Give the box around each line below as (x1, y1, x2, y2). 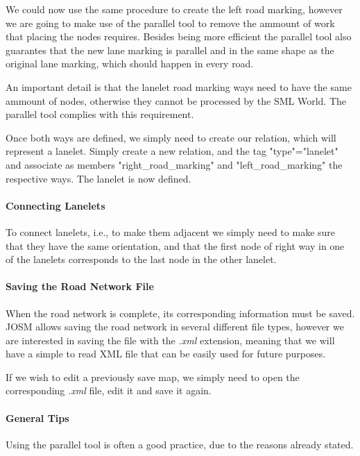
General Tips (6, 410, 69, 425)
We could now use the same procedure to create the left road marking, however (6, 2, 343, 16)
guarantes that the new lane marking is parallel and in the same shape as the (6, 42, 334, 57)
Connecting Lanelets (6, 198, 105, 212)
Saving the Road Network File (6, 279, 154, 294)
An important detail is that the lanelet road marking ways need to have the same (6, 79, 352, 94)
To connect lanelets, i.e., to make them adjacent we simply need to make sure (6, 224, 336, 239)
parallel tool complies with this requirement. (6, 107, 194, 121)
